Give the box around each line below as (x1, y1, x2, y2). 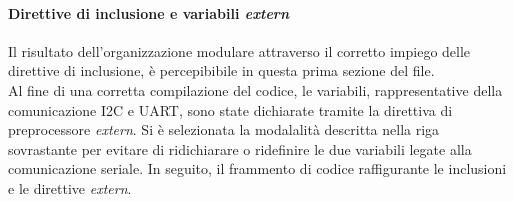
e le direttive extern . (8, 177, 132, 198)
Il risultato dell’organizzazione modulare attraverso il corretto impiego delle (8, 40, 471, 61)
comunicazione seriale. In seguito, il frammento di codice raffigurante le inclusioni (8, 158, 507, 179)
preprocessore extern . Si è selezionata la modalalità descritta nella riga (8, 119, 440, 140)
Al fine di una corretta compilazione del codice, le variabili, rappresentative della (8, 79, 503, 100)
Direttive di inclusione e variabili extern (8, 2, 289, 23)
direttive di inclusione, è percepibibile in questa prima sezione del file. (8, 60, 435, 81)
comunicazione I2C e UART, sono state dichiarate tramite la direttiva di (8, 99, 453, 120)
